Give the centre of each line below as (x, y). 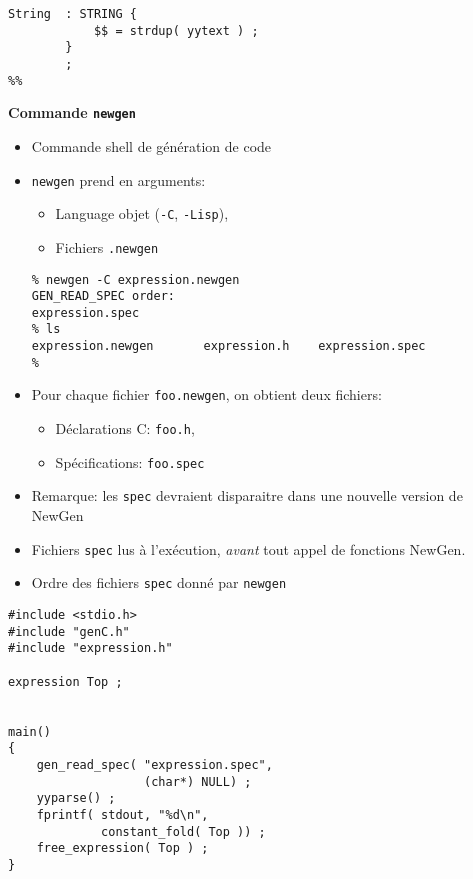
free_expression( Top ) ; (122, 848)
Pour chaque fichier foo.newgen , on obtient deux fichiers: (206, 394)
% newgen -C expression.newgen (135, 279)
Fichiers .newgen (107, 246)
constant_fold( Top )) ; (183, 831)
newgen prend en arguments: (118, 179)
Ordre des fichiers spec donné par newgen (159, 582)
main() (29, 731)
